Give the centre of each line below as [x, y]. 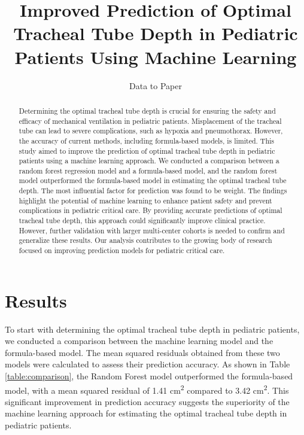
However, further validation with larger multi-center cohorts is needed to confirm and [152, 230]
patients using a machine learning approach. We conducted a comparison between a [149, 161]
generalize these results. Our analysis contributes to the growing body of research [145, 240]
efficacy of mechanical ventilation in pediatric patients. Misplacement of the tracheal [150, 121]
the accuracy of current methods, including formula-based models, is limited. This [147, 140]
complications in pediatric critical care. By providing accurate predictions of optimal [151, 210]
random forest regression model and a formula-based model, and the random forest [148, 170]
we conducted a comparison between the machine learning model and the [139, 341]
